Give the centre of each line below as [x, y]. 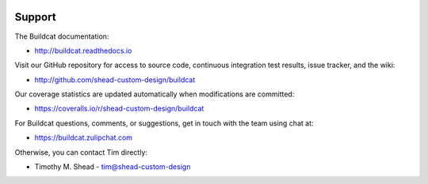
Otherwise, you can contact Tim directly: [81, 152]
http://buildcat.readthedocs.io [83, 51]
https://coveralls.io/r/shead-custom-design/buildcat [119, 109]
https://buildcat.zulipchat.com [84, 137]
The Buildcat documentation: [62, 36]
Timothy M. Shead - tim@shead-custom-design [113, 167]
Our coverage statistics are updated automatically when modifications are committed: [155, 94]
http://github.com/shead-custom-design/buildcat [115, 80]
